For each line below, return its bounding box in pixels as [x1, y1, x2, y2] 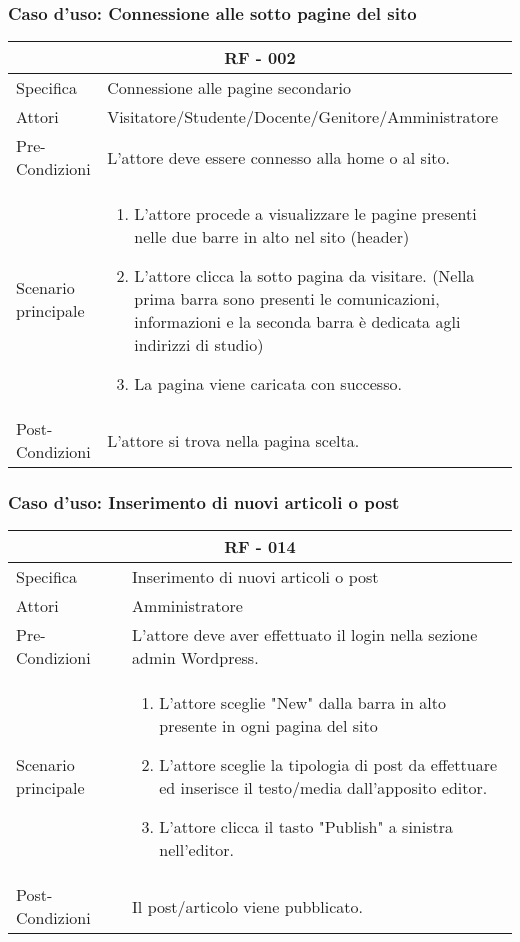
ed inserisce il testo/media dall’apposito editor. [159, 776, 488, 800]
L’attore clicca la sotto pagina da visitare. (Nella [134, 264, 475, 288]
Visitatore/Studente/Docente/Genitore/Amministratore [107, 105, 499, 129]
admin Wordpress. [132, 646, 259, 670]
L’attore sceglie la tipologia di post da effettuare [159, 753, 498, 777]
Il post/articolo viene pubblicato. [132, 894, 363, 918]
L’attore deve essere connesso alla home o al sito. [107, 145, 451, 169]
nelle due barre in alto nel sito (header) [134, 225, 410, 249]
